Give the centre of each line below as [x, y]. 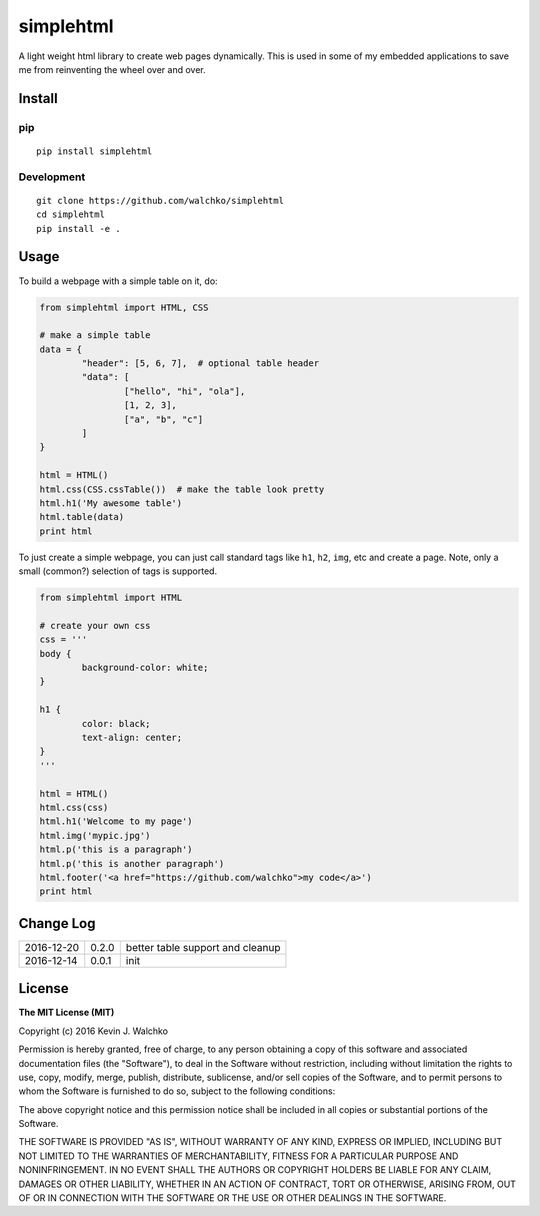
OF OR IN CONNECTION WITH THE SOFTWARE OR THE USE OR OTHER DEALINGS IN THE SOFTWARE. [232, 1198]
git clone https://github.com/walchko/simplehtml [160, 200]
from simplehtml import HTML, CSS [124, 307]
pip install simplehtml [94, 151]
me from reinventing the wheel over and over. [112, 69]
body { [55, 653]
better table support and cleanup [203, 947]
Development [52, 177]
